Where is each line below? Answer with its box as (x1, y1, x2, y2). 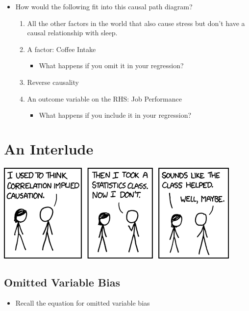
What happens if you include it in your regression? (39, 110, 192, 120)
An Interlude (4, 138, 94, 158)
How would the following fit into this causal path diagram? (15, 1, 193, 11)
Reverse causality (27, 77, 79, 87)
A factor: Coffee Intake (27, 44, 96, 54)
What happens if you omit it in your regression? (39, 60, 184, 71)
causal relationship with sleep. (27, 27, 118, 38)
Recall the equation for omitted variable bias (15, 297, 150, 308)
